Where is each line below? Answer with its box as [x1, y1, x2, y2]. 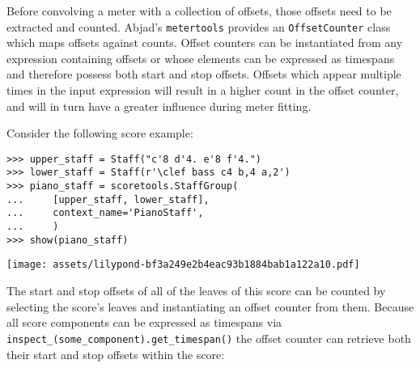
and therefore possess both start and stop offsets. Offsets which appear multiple [6, 66, 401, 82]
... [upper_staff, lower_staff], [6, 193, 210, 205]
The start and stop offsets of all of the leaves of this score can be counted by [6, 282, 386, 299]
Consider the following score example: [6, 125, 193, 142]
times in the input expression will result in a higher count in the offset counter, [6, 82, 399, 99]
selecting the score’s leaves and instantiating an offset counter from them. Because [6, 298, 414, 315]
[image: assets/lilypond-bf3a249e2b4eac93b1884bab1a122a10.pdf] [6, 259, 360, 271]
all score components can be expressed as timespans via [6, 314, 282, 331]
